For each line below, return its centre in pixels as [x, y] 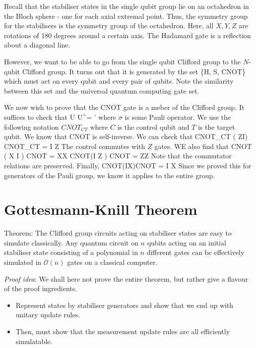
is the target [216, 126]
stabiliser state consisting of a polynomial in [71, 252]
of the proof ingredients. [41, 288]
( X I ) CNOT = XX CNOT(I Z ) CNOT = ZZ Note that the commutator [118, 156]
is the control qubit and [153, 126]
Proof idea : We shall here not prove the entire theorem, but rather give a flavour [126, 278]
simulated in [23, 262]
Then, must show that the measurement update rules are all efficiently [123, 331]
